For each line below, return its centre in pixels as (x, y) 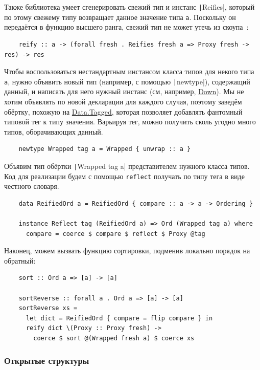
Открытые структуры (47, 361)
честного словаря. (32, 186)
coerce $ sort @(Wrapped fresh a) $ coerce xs (114, 338)
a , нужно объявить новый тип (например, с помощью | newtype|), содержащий (127, 81)
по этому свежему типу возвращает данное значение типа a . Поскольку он (120, 17)
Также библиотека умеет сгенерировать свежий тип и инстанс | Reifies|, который (129, 7)
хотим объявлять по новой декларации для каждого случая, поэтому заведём (123, 101)
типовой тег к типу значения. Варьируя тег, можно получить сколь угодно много (130, 122)
